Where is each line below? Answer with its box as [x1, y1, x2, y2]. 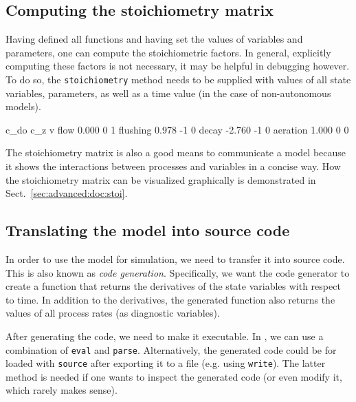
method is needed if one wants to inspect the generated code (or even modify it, [5, 369, 342, 383]
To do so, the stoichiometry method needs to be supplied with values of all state [5, 72, 351, 86]
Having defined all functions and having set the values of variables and [5, 32, 303, 46]
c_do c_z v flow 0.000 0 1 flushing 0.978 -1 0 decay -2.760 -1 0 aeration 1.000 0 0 [5, 122, 349, 136]
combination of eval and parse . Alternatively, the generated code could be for [5, 342, 337, 357]
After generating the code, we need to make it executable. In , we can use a [5, 328, 324, 343]
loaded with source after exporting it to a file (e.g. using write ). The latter [5, 356, 326, 370]
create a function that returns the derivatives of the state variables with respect [5, 279, 341, 293]
